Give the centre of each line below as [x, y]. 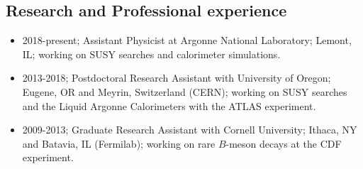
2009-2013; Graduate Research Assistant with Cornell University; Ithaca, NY [190, 130]
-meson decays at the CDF [284, 143]
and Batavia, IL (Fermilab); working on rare [119, 143]
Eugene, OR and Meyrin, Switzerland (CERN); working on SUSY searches [185, 91]
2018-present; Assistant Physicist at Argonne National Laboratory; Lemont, [187, 40]
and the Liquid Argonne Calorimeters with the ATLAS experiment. [169, 105]
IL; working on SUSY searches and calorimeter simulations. [151, 54]
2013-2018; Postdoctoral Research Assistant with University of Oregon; [177, 78]
